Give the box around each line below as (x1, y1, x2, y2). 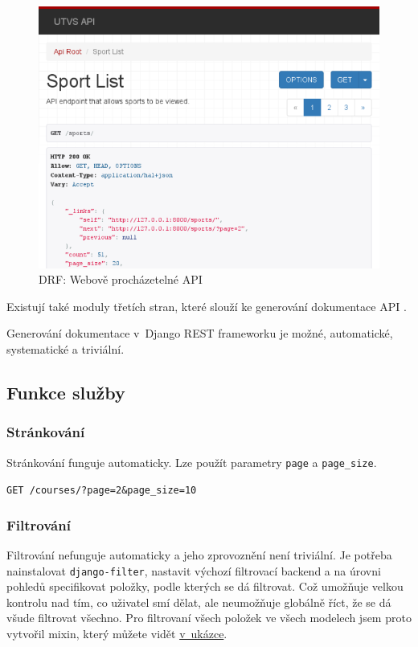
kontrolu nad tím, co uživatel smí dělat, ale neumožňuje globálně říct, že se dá (6, 593, 391, 610)
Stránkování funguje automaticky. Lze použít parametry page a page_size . (6, 453, 377, 470)
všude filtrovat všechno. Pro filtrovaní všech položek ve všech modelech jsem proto (6, 609, 412, 626)
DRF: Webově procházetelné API (39, 271, 203, 288)
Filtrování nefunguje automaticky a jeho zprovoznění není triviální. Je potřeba (6, 547, 392, 563)
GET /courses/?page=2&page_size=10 (6, 485, 197, 497)
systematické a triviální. (6, 340, 125, 357)
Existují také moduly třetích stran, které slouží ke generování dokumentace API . (6, 297, 407, 314)
